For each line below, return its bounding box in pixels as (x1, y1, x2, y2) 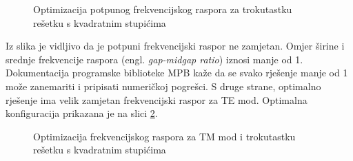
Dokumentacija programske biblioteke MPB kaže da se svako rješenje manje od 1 (6, 65, 348, 80)
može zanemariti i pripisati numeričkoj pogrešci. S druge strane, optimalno (6, 78, 321, 93)
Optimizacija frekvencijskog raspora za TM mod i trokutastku (33, 129, 296, 143)
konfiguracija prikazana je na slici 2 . (6, 106, 158, 120)
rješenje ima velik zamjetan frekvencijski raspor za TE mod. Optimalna (6, 92, 307, 107)
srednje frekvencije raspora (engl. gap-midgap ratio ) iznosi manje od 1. (6, 52, 303, 66)
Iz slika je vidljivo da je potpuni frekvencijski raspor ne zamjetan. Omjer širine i (6, 39, 345, 53)
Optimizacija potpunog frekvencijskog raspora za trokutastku (33, 2, 292, 16)
